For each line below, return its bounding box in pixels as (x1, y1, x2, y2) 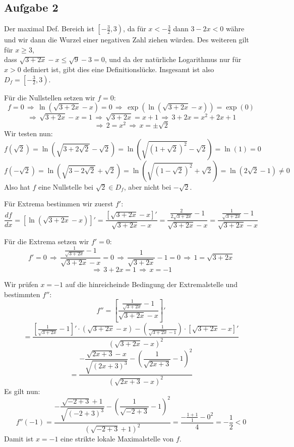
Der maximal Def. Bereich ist (4, 23, 94, 34)
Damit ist (4, 433, 34, 444)
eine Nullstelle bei (38, 181, 93, 192)
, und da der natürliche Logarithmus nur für (104, 54, 242, 65)
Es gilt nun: (4, 385, 40, 396)
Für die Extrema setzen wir (4, 236, 89, 246)
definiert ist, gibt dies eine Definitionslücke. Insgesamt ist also (23, 64, 214, 74)
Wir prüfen (4, 278, 38, 289)
